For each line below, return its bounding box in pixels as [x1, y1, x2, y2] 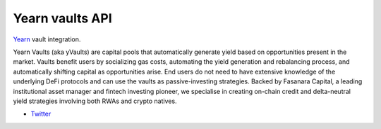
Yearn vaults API [13, 11, 112, 26]
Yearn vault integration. [13, 35, 81, 43]
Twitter [30, 109, 52, 118]
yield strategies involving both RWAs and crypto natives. [13, 97, 177, 105]
